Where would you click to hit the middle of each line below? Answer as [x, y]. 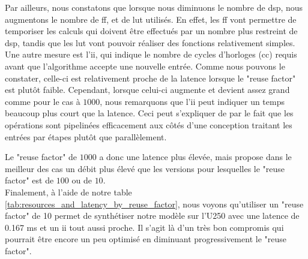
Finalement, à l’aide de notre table [68, 192]
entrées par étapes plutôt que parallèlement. [86, 136]
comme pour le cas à [43, 101]
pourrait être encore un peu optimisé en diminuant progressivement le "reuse [146, 239]
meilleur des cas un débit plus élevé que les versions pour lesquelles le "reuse [145, 168]
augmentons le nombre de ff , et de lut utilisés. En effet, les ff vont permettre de [151, 19]
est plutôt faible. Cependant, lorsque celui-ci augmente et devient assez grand [147, 90]
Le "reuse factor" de [41, 157]
